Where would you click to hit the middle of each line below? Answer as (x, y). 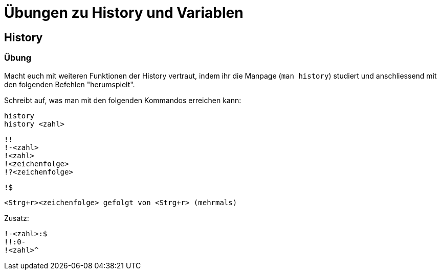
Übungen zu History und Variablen (124, 13)
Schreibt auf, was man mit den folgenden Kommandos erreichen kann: (123, 100)
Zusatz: (17, 218)
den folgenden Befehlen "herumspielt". (70, 84)
